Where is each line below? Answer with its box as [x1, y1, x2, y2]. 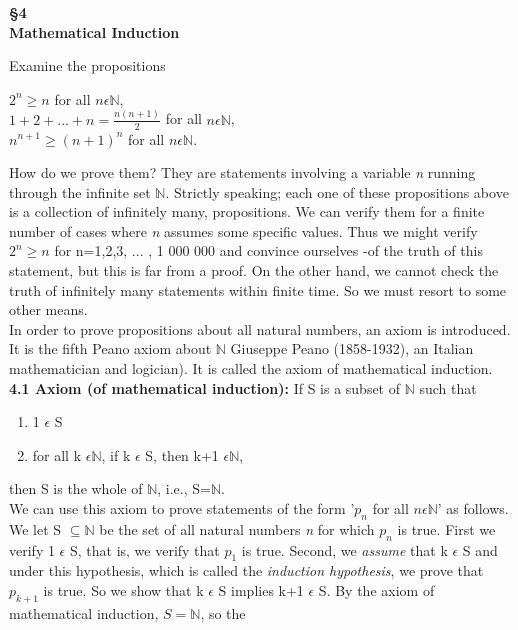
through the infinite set [9, 181, 151, 202]
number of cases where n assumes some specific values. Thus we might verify [9, 220, 478, 241]
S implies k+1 [218, 580, 304, 600]
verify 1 [9, 539, 55, 560]
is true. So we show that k [43, 580, 204, 600]
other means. [9, 299, 88, 320]
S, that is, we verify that [69, 539, 220, 560]
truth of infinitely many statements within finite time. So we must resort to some [9, 279, 507, 300]
